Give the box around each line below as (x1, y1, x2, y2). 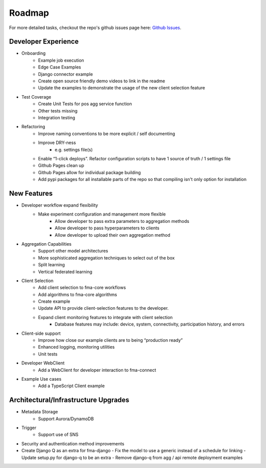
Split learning (38, 262, 65, 268)
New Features (9, 189, 53, 197)
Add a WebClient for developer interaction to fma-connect (38, 367, 156, 373)
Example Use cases (21, 376, 62, 382)
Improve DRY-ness (38, 140, 76, 145)
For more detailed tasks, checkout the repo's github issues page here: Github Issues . (9, 25, 182, 31)
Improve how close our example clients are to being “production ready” (38, 337, 183, 343)
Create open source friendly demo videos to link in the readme (38, 78, 166, 84)
